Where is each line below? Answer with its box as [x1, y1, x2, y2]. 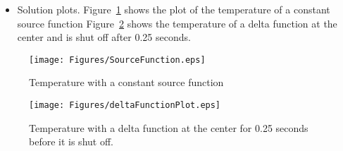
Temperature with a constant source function [29, 75, 224, 90]
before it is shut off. [29, 134, 113, 149]
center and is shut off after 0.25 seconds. [17, 30, 191, 44]
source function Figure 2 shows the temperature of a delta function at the [17, 16, 337, 30]
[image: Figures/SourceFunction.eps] [29, 54, 206, 65]
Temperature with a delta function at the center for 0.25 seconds [29, 120, 308, 135]
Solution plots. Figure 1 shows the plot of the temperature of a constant [17, 2, 330, 16]
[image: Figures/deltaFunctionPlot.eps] [29, 100, 221, 111]
